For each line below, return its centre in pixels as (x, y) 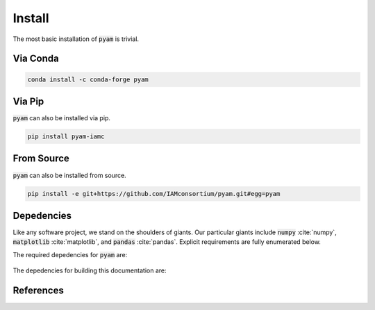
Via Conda (36, 59)
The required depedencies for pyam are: (70, 254)
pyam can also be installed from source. (69, 175)
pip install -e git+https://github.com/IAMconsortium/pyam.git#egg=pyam (154, 194)
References (38, 291)
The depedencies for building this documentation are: (90, 270)
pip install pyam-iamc (66, 137)
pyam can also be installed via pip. (62, 118)
